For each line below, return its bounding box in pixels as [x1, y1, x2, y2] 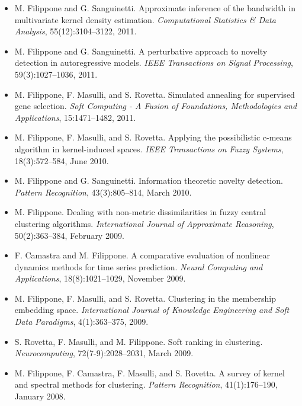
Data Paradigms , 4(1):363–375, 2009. [14, 315, 149, 328]
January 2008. [14, 390, 66, 402]
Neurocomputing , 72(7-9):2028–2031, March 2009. [14, 347, 194, 359]
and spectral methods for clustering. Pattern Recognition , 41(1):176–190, [14, 378, 278, 391]
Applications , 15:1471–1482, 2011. [14, 111, 136, 123]
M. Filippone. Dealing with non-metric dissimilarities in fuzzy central [14, 206, 266, 218]
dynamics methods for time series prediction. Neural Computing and [14, 260, 263, 273]
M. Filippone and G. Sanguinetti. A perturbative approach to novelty [14, 44, 268, 57]
